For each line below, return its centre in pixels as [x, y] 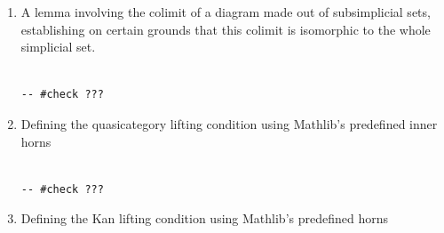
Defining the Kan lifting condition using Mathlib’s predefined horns [205, 218]
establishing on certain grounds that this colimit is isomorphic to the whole [226, 29]
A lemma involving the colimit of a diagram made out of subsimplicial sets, [226, 12]
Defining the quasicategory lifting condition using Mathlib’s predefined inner [229, 123]
